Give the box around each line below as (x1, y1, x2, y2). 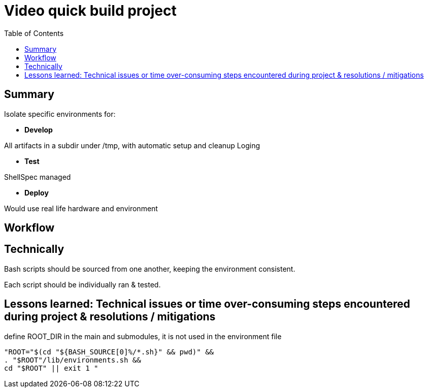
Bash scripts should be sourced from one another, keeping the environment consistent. (4, 264, 295, 273)
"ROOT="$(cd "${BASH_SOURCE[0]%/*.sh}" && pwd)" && (4, 347, 214, 356)
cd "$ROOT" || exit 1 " (4, 364, 98, 372)
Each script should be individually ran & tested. (4, 280, 161, 289)
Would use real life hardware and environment (4, 204, 158, 213)
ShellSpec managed (4, 172, 71, 181)
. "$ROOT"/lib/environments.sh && (4, 355, 141, 364)
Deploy (24, 188, 49, 197)
